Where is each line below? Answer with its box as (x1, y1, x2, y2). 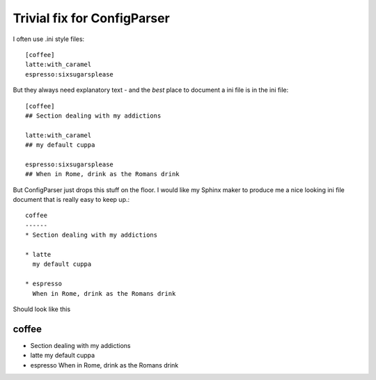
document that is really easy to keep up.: (13, 196, 130, 204)
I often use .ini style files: (13, 35, 85, 43)
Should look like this (13, 305, 71, 313)
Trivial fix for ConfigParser (13, 10, 170, 26)
